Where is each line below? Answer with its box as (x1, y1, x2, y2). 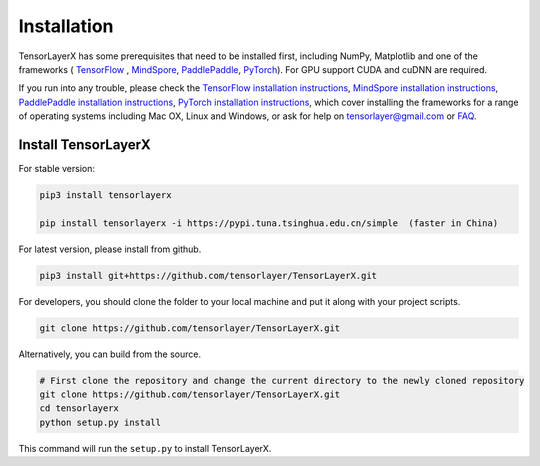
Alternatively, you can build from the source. (18, 348, 202, 360)
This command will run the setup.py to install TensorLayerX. (18, 442, 272, 454)
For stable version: (18, 163, 95, 175)
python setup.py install (39, 416, 162, 428)
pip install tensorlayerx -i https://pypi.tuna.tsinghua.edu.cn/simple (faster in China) (39, 217, 499, 229)
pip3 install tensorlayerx (39, 190, 172, 200)
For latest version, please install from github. (18, 243, 202, 255)
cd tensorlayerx (39, 403, 120, 414)
